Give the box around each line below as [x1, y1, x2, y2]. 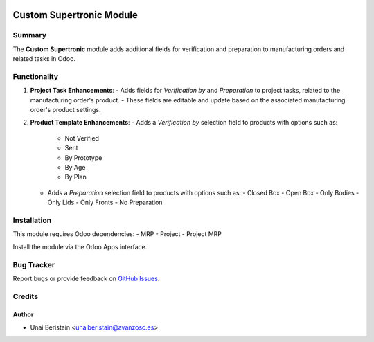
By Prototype [64, 153, 103, 162]
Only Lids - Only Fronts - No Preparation [47, 198, 163, 207]
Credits [12, 291, 38, 301]
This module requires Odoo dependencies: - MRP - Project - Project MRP [12, 230, 222, 238]
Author [12, 310, 34, 318]
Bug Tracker [12, 260, 55, 269]
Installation [12, 215, 52, 225]
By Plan [64, 173, 87, 181]
